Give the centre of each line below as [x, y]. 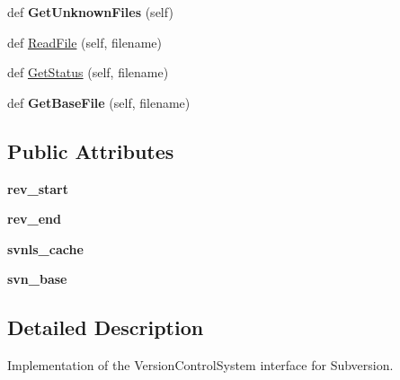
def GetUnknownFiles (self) [90, 12]
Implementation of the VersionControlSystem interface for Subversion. [200, 365]
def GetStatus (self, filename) [88, 72]
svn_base [37, 279]
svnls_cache [45, 248]
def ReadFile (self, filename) [84, 42]
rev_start [38, 188]
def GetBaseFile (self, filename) [99, 102]
